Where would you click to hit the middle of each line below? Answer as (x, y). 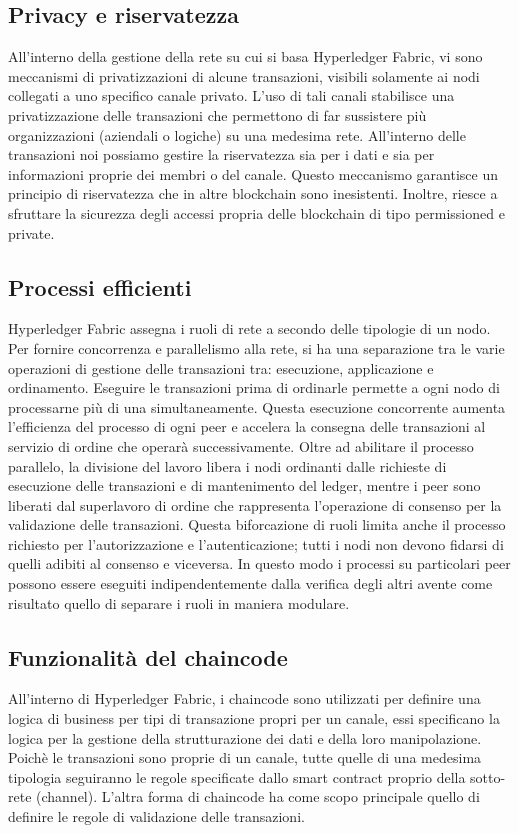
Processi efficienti (100, 286)
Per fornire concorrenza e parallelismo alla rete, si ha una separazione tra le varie (256, 347)
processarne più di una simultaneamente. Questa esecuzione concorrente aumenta (257, 406)
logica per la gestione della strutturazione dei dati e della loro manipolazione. (245, 737)
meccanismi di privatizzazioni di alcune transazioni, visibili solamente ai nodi (244, 75)
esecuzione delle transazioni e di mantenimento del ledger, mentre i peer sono (244, 485)
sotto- (488, 776)
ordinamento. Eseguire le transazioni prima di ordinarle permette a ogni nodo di (254, 387)
